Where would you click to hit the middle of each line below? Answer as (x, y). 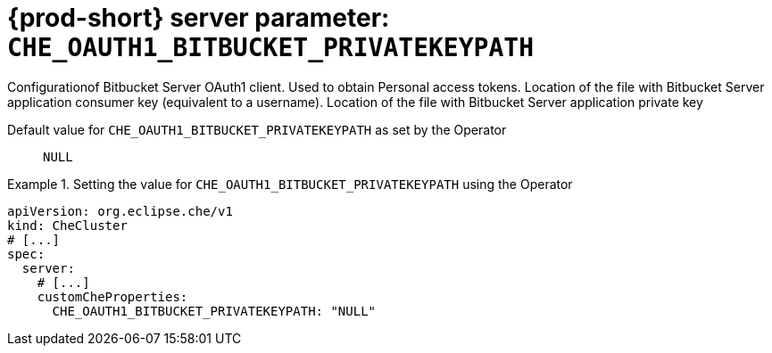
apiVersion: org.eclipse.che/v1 (120, 211)
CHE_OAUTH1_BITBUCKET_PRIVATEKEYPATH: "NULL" (214, 311)
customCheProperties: (112, 296)
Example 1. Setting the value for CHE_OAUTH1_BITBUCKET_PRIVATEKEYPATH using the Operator (290, 184)
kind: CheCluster (67, 225)
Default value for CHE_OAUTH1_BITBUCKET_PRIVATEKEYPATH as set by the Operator (257, 129)
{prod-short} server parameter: (199, 18)
